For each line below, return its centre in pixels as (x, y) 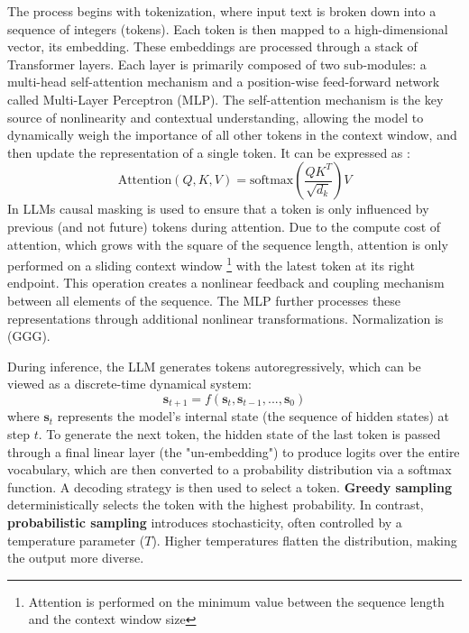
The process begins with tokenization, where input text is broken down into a (222, 11)
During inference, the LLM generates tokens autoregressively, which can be (214, 366)
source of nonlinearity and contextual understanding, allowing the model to (216, 117)
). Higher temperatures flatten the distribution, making (304, 540)
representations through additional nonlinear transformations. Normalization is (225, 318)
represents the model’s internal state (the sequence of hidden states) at (253, 416)
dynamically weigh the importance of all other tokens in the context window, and (232, 135)
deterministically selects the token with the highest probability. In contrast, (216, 505)
